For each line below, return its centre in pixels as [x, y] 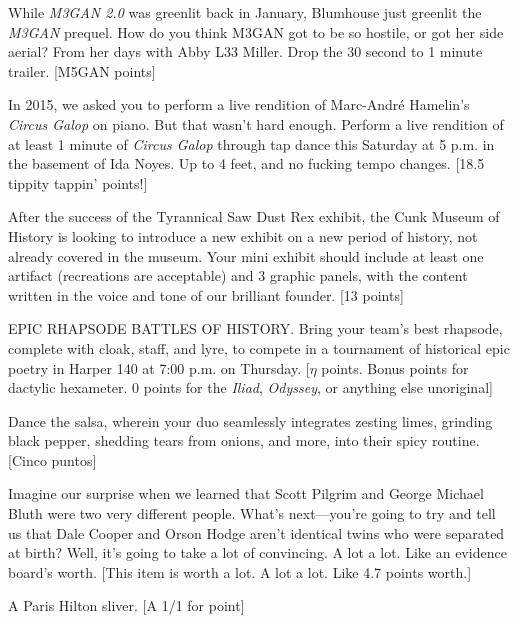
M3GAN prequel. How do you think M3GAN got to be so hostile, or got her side [256, 31]
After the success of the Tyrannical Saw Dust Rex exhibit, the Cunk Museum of [254, 216]
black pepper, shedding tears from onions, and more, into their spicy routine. [244, 440]
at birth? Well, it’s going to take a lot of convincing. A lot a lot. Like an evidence [257, 552]
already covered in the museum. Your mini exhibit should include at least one [246, 255]
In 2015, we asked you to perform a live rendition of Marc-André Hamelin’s [239, 104]
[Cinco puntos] [52, 459]
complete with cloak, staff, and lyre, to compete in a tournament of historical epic [259, 347]
